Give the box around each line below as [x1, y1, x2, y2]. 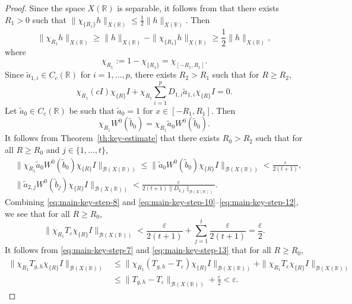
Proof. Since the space [5, 2, 85, 14]
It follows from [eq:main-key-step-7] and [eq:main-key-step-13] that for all [5, 244, 271, 256]
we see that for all [5, 207, 70, 219]
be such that [69, 104, 115, 116]
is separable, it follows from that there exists [117, 2, 280, 14]
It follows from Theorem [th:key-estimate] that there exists [5, 132, 220, 144]
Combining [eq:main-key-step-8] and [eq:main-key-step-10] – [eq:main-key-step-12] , [5, 196, 299, 208]
